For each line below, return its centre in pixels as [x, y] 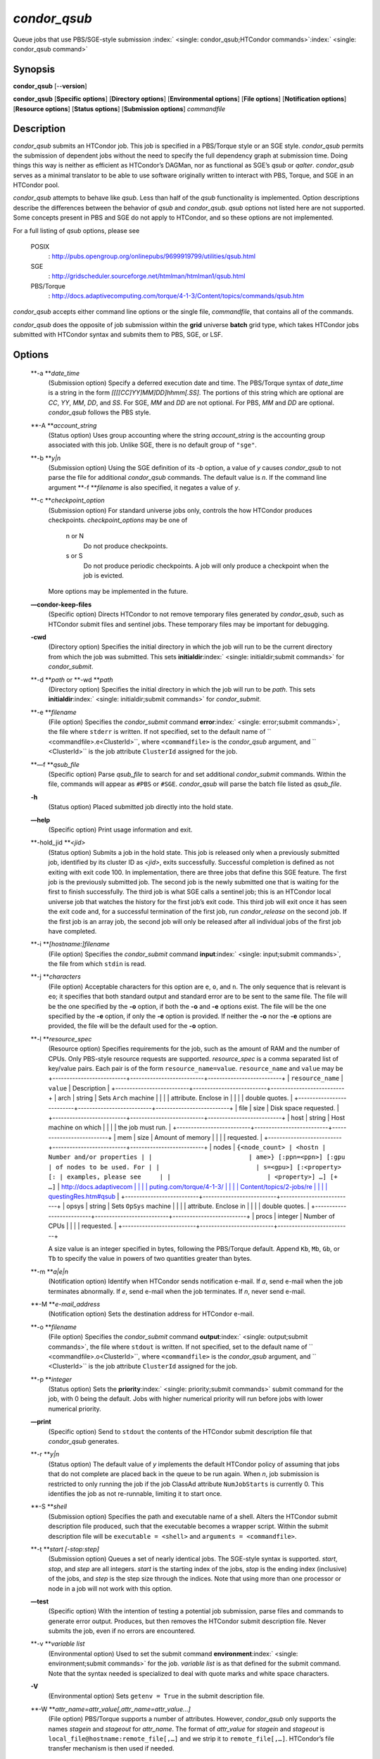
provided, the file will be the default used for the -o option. [133, 1026]
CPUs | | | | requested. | [82, 1226]
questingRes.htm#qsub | [84, 1197]
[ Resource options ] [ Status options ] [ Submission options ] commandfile [119, 108]
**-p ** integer [51, 1379]
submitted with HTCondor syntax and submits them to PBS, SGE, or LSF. [118, 335]
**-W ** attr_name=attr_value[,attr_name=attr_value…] [111, 1709]
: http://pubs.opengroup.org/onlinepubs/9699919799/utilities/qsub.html [152, 256]
